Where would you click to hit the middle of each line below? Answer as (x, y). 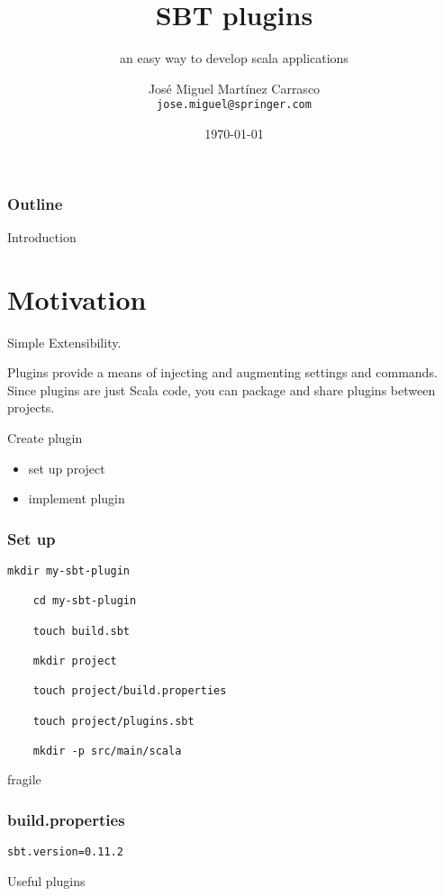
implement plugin (77, 498)
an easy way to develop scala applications (234, 58)
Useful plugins (46, 880)
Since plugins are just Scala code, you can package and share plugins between (222, 389)
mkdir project (75, 661)
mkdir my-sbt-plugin (69, 570)
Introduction (42, 236)
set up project (67, 468)
